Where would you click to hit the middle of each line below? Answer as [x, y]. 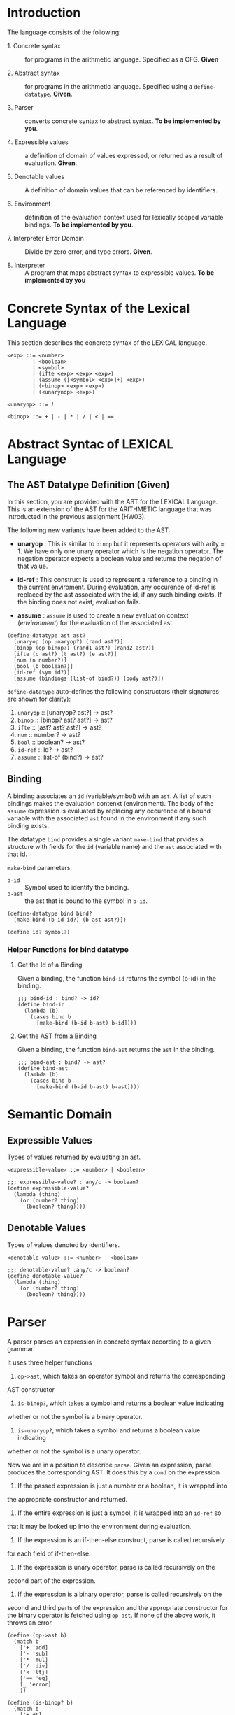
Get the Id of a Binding [50, 965]
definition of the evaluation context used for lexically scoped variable [124, 217]
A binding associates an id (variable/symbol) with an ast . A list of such [109, 796]
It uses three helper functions [50, 1362]
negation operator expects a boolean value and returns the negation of [119, 558]
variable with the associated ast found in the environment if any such [107, 818]
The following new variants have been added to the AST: [89, 530]
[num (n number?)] [41, 660]
